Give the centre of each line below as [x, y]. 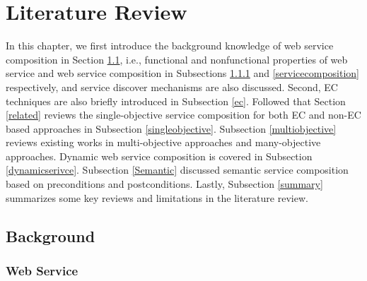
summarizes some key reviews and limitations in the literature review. [157, 197]
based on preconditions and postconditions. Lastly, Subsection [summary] [164, 184]
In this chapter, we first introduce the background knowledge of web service [170, 46]
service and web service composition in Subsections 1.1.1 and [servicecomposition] [183, 73]
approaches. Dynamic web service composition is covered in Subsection [159, 156]
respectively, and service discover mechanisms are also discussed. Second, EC [172, 86]
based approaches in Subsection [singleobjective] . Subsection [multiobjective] [171, 128]
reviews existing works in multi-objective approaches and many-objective [163, 142]
